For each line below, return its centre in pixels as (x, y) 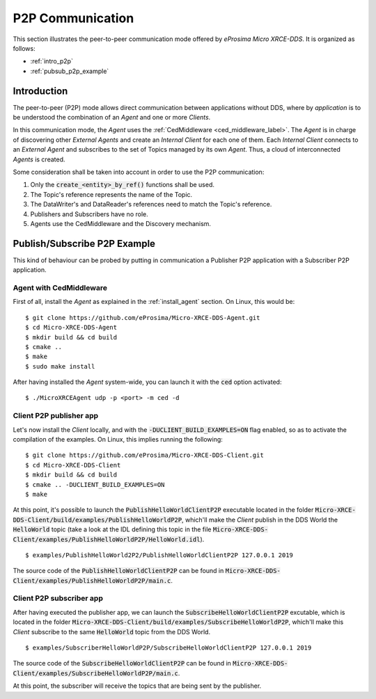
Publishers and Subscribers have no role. (89, 214)
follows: (24, 48)
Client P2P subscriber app (58, 598)
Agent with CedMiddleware (60, 287)
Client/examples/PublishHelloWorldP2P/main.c (92, 580)
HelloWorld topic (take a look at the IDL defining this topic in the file (112, 529)
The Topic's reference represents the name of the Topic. (111, 194)
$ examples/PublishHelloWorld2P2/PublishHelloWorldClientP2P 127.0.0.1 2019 (159, 555)
